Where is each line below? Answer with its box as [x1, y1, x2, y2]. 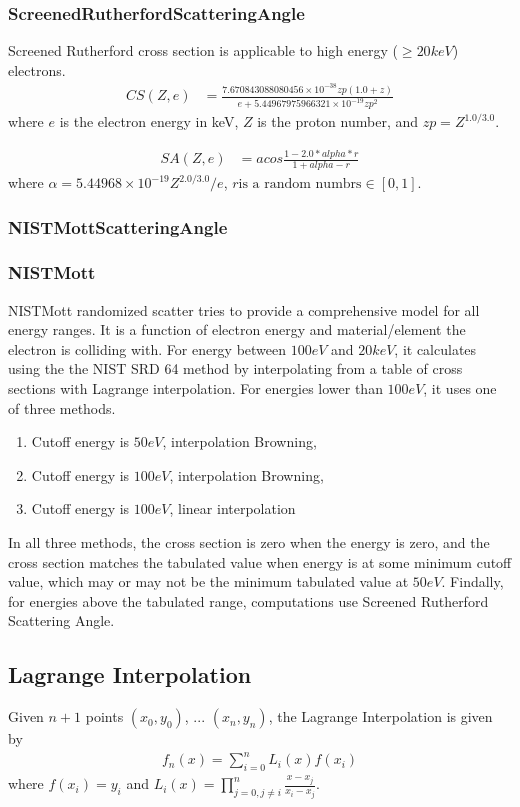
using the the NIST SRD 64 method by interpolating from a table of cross [8, 358, 463, 379]
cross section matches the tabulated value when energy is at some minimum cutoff [8, 551, 512, 572]
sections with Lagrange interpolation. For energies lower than [8, 378, 383, 399]
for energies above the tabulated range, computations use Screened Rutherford [8, 590, 489, 611]
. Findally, [441, 571, 504, 592]
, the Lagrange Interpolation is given [268, 706, 493, 727]
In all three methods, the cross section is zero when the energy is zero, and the [8, 532, 490, 553]
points [85, 706, 124, 727]
